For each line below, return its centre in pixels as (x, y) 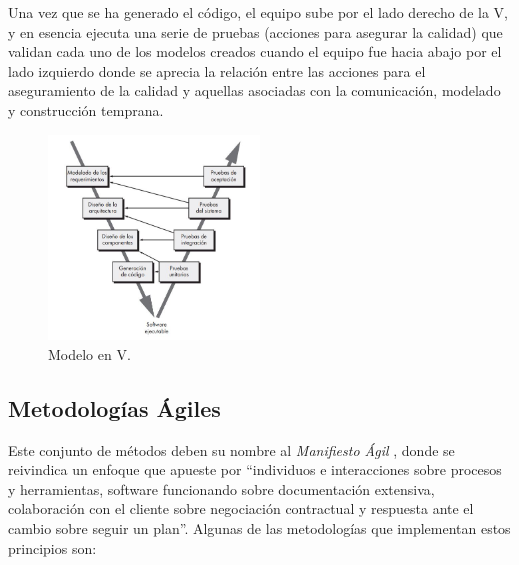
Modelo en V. (89, 353)
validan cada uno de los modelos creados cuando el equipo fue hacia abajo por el (255, 51)
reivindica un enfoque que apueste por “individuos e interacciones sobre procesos (255, 469)
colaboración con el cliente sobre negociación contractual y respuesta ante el (241, 508)
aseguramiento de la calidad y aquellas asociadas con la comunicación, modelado (254, 90)
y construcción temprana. (86, 109)
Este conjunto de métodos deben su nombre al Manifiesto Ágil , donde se (231, 449)
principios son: (52, 547)
